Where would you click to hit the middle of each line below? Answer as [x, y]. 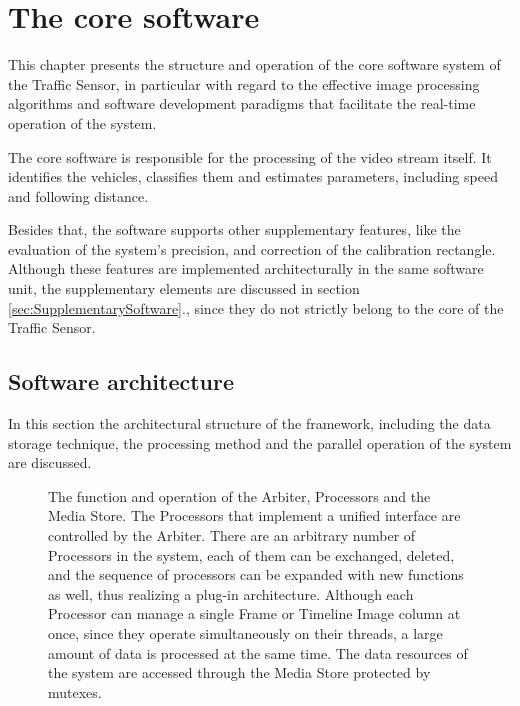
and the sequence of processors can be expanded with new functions [256, 574]
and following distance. [78, 195]
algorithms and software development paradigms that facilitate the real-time [242, 103]
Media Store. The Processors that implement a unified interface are [254, 515]
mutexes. [75, 691]
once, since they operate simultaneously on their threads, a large [245, 632]
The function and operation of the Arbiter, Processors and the [239, 495]
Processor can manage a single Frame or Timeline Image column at [254, 613]
